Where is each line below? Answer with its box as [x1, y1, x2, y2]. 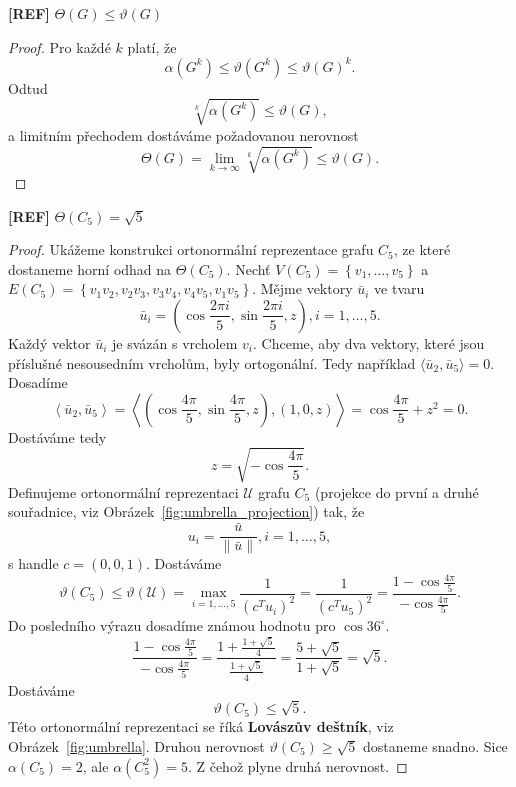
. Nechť [226, 258, 271, 279]
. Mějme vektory [252, 278, 353, 299]
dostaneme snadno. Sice [363, 736, 508, 756]
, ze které [393, 239, 451, 260]
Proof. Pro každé [8, 36, 111, 57]
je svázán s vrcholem [112, 332, 238, 353]
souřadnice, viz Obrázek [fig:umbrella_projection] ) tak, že [8, 501, 365, 522]
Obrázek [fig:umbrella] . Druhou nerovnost [8, 736, 265, 756]
